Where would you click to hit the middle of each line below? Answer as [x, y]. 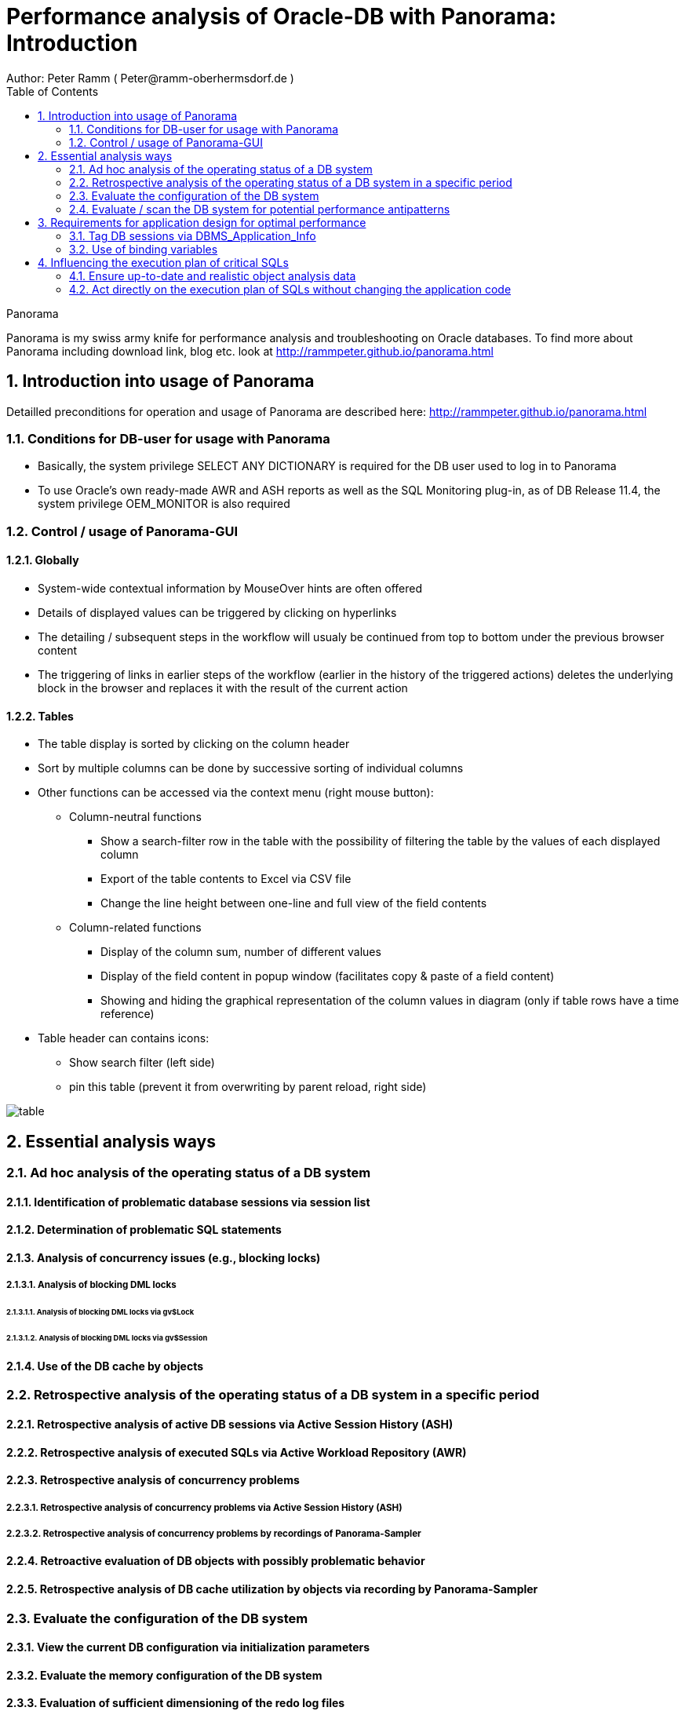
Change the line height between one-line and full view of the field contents [294, 903]
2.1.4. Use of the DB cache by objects [105, 1366]
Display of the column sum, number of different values [241, 952]
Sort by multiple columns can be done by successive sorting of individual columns [251, 768]
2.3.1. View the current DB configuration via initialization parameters [188, 1647]
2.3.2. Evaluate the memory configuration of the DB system [164, 1675]
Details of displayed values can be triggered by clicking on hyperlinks [217, 612]
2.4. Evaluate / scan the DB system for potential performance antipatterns [260, 209]
